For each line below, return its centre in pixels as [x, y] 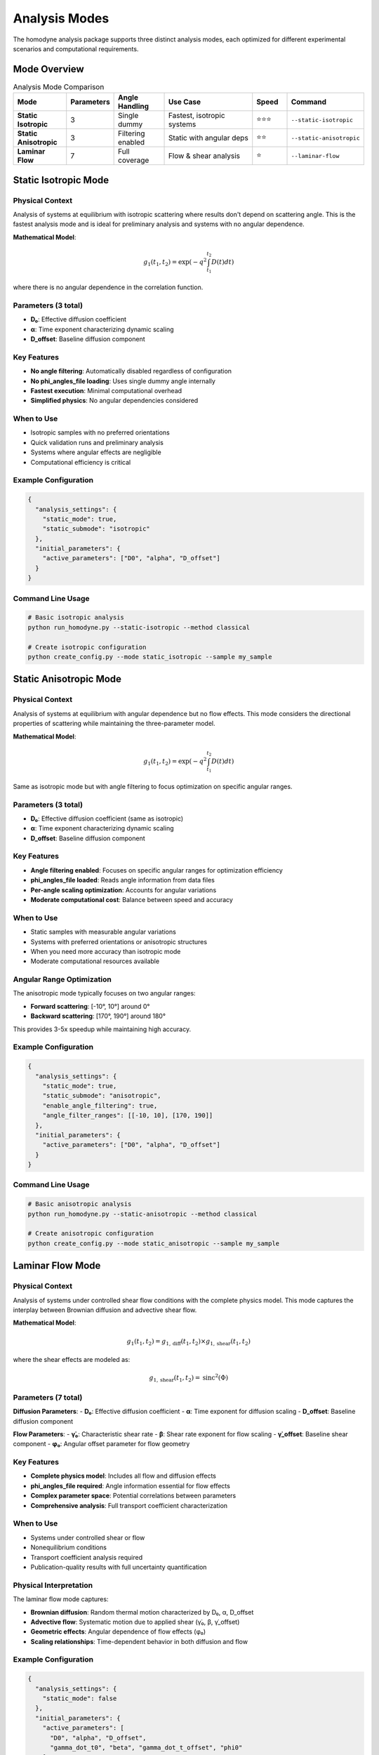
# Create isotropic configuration [87, 647]
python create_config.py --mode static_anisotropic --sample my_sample [154, 1243]
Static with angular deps [208, 138]
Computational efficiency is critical [81, 462]
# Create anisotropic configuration [91, 1233]
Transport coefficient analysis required [87, 1557]
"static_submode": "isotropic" [96, 529]
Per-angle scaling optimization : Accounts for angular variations [124, 890]
